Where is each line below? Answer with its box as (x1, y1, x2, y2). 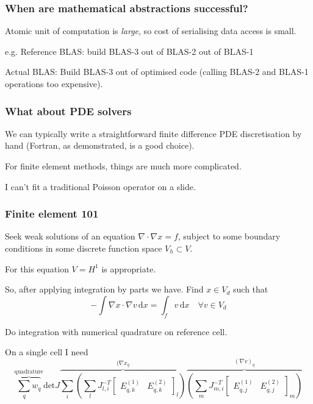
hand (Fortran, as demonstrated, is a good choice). (5, 139, 195, 152)
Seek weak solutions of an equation (5, 230, 135, 243)
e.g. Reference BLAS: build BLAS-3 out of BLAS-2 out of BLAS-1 (5, 44, 254, 57)
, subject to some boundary (178, 230, 281, 243)
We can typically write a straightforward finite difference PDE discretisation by (5, 127, 302, 140)
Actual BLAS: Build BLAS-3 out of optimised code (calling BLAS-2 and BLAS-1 (5, 65, 309, 78)
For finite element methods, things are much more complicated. (5, 160, 242, 172)
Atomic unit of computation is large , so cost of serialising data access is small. (5, 24, 297, 37)
